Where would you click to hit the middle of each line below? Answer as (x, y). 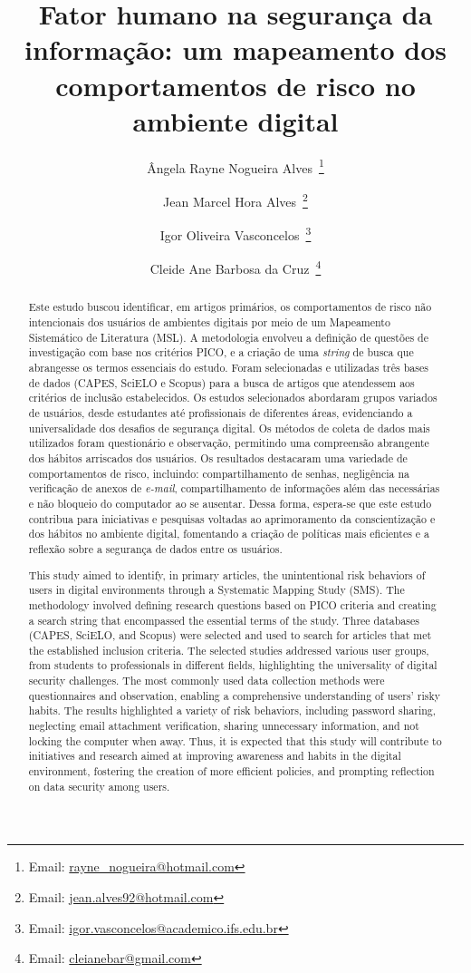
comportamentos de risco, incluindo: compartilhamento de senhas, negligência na (219, 473)
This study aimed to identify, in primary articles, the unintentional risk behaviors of (227, 574)
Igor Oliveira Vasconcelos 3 (235, 234)
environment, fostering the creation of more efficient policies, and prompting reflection (231, 771)
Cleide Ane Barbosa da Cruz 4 (235, 268)
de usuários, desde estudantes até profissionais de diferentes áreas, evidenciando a (221, 413)
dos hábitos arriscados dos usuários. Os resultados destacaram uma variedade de (218, 458)
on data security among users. (99, 786)
